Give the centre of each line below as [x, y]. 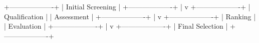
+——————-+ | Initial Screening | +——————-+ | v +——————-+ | [127, 6]
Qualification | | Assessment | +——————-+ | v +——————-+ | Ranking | [130, 16]
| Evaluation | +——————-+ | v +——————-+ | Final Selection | [116, 26]
